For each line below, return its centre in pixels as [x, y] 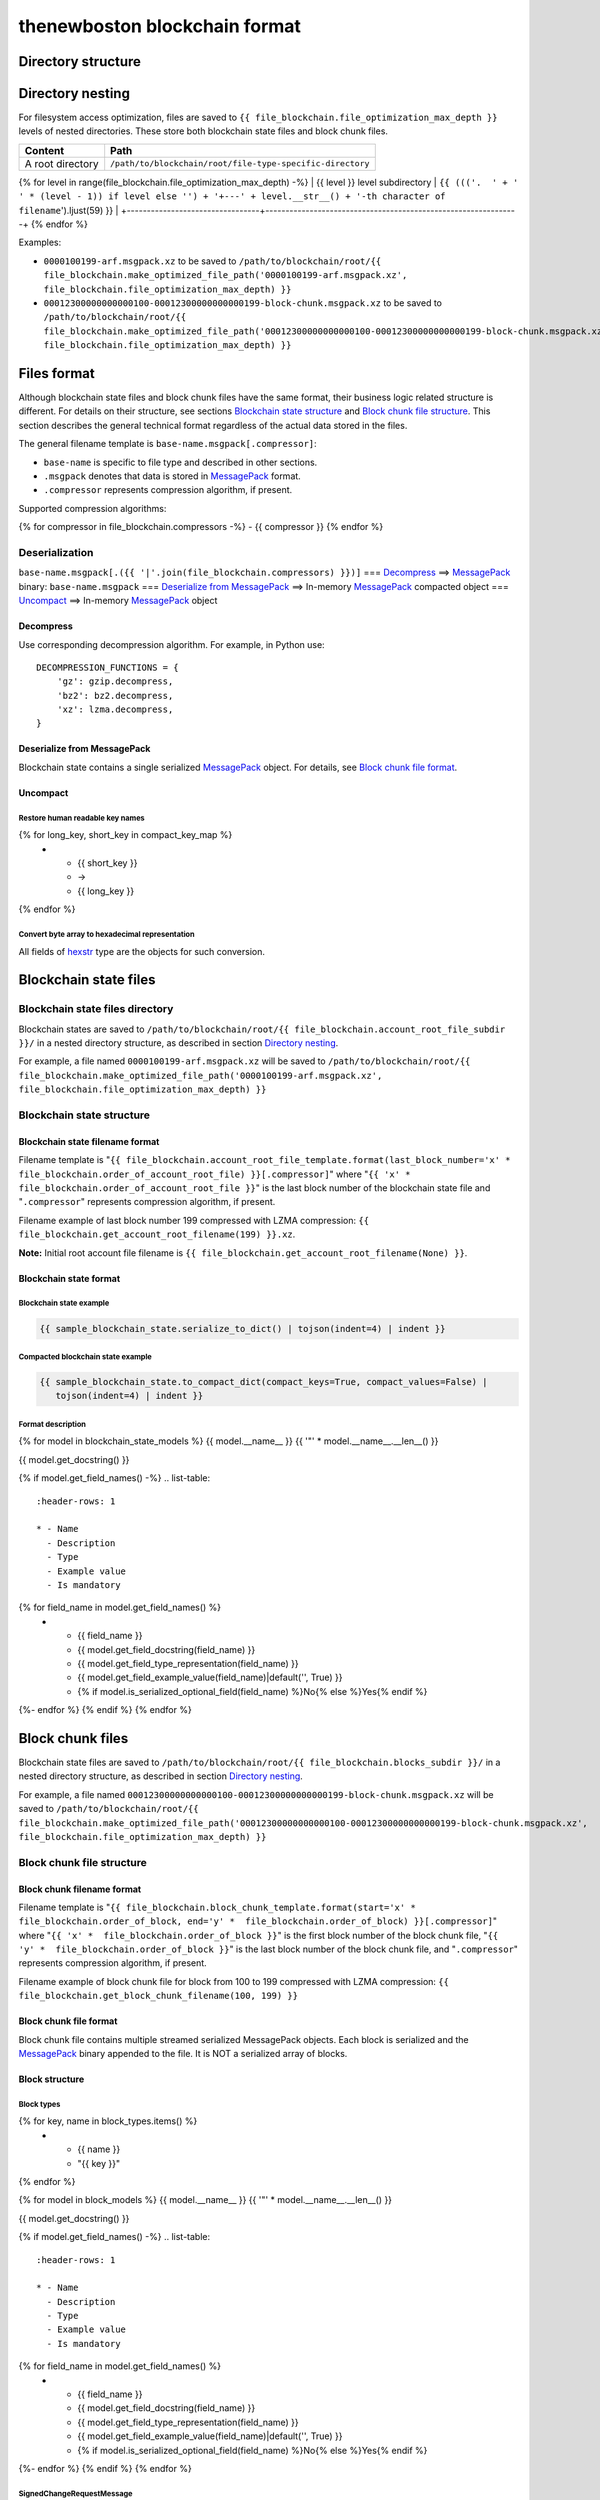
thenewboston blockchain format [160, 26]
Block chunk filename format [80, 1889]
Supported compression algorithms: [92, 508]
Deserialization [56, 552]
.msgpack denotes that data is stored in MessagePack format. [172, 476]
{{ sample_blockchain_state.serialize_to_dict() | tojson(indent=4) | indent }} [242, 1328]
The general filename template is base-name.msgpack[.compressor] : [167, 444]
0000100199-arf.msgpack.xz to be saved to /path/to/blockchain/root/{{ [212, 261]
